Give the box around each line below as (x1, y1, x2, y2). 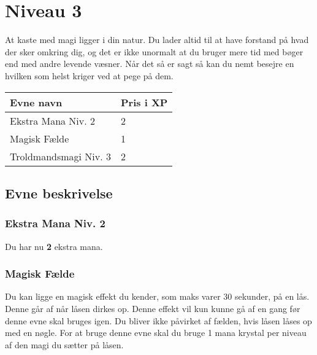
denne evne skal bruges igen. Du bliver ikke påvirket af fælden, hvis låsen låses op (5, 314, 312, 327)
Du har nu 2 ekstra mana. (5, 240, 103, 252)
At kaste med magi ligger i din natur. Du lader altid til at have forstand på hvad (5, 33, 309, 46)
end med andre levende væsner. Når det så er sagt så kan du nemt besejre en (5, 57, 294, 70)
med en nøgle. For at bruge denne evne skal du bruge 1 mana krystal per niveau (5, 326, 307, 339)
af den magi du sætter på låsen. (5, 338, 124, 351)
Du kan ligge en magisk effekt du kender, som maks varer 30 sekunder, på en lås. (5, 290, 310, 303)
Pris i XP (121, 95, 168, 109)
